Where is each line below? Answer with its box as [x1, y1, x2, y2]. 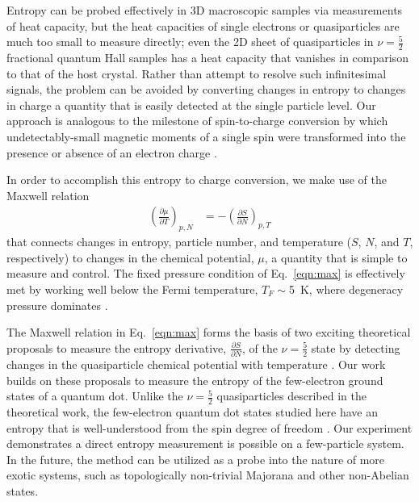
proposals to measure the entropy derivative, [6, 339, 227, 356]
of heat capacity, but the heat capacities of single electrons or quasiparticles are [6, 17, 400, 34]
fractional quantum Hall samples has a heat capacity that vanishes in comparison [6, 49, 409, 66]
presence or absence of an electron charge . [6, 144, 217, 161]
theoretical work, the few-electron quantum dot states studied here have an [6, 404, 379, 420]
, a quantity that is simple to [264, 249, 408, 266]
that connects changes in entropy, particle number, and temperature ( [6, 233, 351, 250]
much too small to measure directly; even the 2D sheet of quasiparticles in [6, 33, 374, 50]
